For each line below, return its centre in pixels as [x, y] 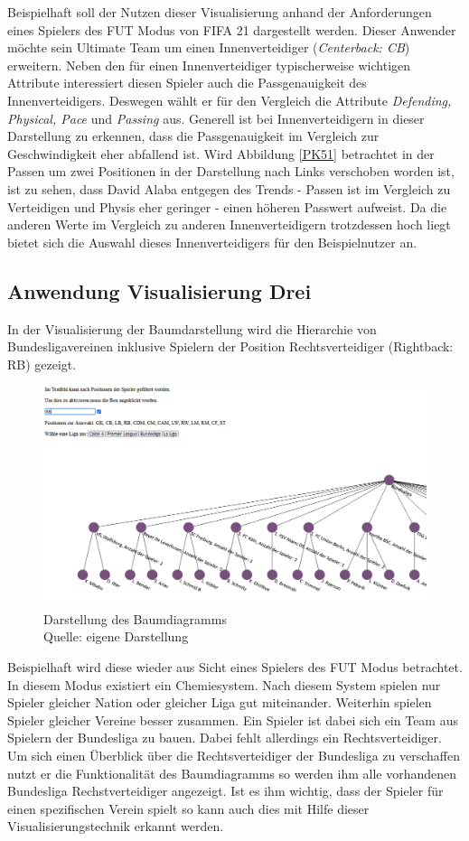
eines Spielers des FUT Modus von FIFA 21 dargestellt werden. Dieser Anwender [232, 29]
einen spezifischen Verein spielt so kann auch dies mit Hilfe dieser [188, 808]
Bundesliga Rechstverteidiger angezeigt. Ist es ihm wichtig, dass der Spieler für [225, 791]
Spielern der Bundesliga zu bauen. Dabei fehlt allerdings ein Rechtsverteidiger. [225, 738]
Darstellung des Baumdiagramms [135, 618]
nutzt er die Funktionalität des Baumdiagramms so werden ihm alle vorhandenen [232, 773]
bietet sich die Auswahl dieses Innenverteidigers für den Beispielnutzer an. [212, 242]
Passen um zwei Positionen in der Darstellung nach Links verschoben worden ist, [231, 171]
